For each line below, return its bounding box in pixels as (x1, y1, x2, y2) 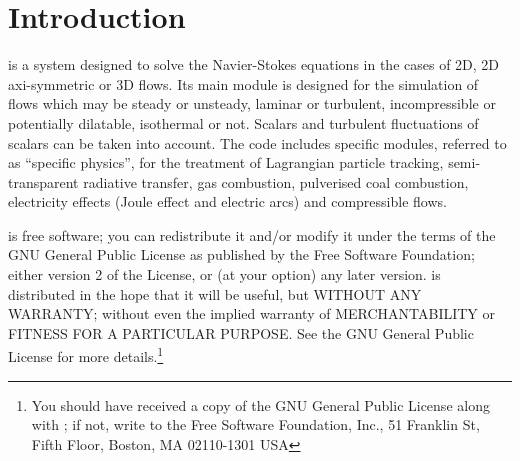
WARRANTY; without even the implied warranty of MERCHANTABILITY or (8, 303, 496, 324)
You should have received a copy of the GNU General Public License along (31, 394, 490, 415)
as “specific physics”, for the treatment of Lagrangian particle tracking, (8, 152, 444, 173)
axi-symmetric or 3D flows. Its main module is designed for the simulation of (8, 73, 479, 94)
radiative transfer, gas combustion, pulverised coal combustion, (83, 171, 469, 192)
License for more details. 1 (8, 343, 164, 367)
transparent (8, 171, 79, 192)
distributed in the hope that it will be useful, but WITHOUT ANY (8, 283, 422, 304)
